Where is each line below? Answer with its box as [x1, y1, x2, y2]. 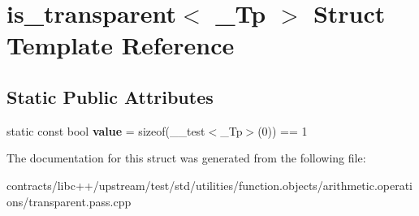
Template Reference [6, 28, 235, 62]
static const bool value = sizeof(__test [6, 122, 205, 139]
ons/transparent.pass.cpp [6, 192, 132, 210]
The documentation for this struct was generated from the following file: [6, 149, 366, 166]
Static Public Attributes [6, 84, 214, 109]
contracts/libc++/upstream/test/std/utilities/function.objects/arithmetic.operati [6, 176, 413, 193]
